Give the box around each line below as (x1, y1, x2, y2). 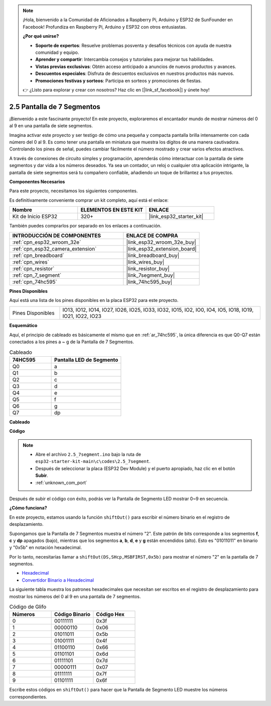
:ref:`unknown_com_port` (35, 480, 87, 486)
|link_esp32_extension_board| (126, 245, 197, 252)
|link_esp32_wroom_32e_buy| (126, 239, 197, 246)
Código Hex (96, 611, 125, 618)
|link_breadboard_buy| (126, 252, 180, 259)
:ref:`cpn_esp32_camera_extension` (12, 245, 97, 252)
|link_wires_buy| (126, 258, 165, 265)
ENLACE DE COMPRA (126, 232, 178, 239)
